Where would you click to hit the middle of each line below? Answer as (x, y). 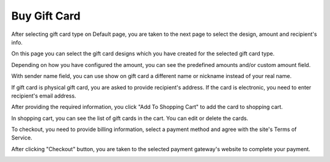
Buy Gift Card (46, 16)
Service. (22, 138)
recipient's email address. (44, 96)
